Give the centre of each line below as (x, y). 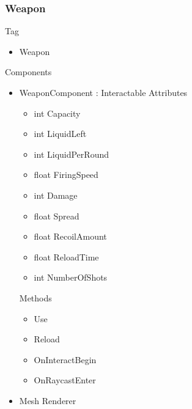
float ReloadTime (66, 256)
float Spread (57, 216)
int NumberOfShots (71, 277)
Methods (35, 297)
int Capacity (57, 113)
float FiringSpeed (66, 175)
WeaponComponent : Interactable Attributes (103, 92)
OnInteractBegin (65, 359)
